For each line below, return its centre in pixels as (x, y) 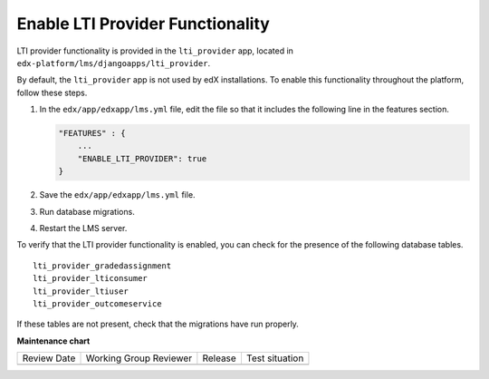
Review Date (49, 358)
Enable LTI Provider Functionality (144, 24)
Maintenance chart (53, 341)
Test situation (275, 358)
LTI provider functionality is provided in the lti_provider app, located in (155, 51)
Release (220, 358)
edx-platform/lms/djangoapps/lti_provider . (114, 63)
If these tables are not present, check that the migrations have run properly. (158, 324)
